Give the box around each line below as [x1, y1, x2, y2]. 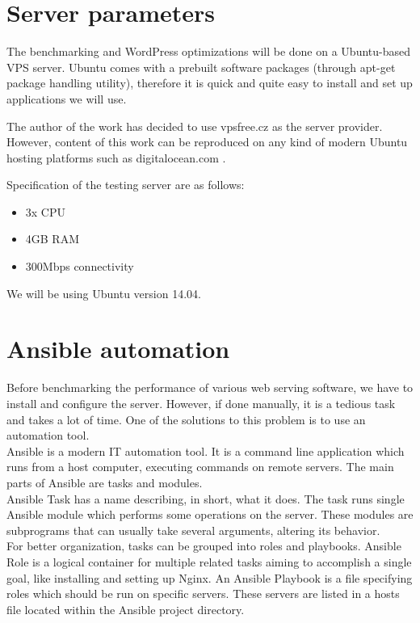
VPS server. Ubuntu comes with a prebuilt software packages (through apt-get [6, 58, 396, 75]
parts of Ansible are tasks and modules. [6, 474, 203, 490]
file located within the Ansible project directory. [6, 600, 245, 617]
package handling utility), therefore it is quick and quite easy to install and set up [6, 74, 413, 91]
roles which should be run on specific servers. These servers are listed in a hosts [6, 585, 400, 602]
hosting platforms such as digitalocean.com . [6, 149, 226, 166]
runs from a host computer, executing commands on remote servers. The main [6, 458, 394, 475]
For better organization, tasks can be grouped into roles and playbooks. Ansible [6, 537, 401, 554]
